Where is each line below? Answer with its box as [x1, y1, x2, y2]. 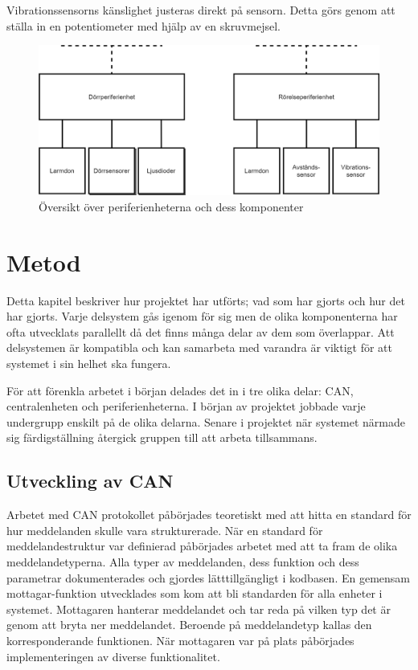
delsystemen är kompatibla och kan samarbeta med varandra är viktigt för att [6, 339, 392, 356]
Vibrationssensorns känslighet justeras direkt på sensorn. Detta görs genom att [6, 2, 395, 18]
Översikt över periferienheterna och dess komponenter [39, 198, 304, 214]
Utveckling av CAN [6, 468, 174, 493]
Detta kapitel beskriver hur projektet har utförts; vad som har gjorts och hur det [6, 292, 405, 308]
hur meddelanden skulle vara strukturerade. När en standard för [6, 521, 323, 538]
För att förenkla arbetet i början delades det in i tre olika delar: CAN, [6, 382, 354, 398]
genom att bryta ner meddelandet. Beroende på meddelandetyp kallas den [6, 616, 372, 633]
